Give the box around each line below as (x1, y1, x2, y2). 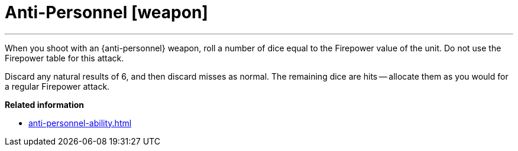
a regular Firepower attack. (5, 81, 110, 91)
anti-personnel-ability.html (28, 117, 132, 128)
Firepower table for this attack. (5, 52, 124, 63)
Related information (5, 99, 85, 110)
